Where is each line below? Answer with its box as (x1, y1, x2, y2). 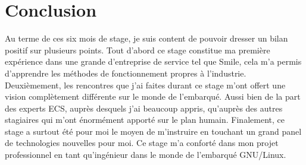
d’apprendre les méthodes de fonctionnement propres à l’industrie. (5, 66, 246, 79)
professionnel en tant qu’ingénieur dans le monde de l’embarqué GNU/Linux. (5, 148, 286, 161)
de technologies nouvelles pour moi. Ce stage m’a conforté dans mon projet (5, 137, 279, 149)
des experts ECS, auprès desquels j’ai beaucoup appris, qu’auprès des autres (5, 101, 283, 114)
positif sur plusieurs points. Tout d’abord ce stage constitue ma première (5, 43, 270, 56)
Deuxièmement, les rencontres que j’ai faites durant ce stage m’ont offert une (5, 78, 286, 91)
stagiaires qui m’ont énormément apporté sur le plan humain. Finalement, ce (5, 113, 285, 126)
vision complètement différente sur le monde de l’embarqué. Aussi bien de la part (5, 90, 301, 103)
